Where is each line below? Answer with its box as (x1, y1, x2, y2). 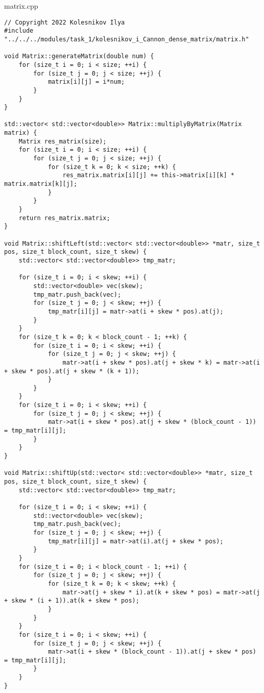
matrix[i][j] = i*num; (47, 78, 125, 86)
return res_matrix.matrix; (18, 214, 110, 222)
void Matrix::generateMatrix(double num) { (4, 53, 154, 60)
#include (4, 27, 34, 35)
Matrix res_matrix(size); (18, 137, 107, 145)
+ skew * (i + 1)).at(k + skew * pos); (4, 597, 139, 605)
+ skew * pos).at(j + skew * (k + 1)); (4, 367, 139, 375)
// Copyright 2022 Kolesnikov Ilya (4, 18, 125, 26)
